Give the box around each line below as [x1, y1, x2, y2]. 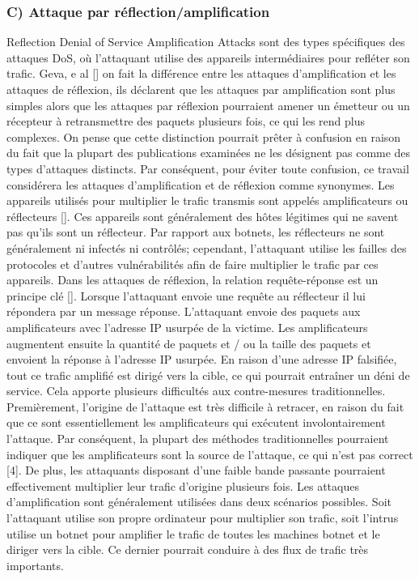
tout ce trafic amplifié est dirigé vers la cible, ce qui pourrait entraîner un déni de [6, 366, 410, 383]
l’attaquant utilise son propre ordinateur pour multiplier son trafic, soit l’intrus [6, 509, 399, 526]
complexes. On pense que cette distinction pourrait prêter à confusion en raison [6, 128, 401, 145]
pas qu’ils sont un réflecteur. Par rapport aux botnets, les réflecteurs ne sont [6, 224, 385, 241]
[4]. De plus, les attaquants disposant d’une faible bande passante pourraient [6, 462, 386, 479]
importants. [6, 556, 64, 573]
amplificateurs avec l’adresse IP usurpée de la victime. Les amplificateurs [6, 318, 368, 335]
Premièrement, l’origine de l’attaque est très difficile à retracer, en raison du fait [6, 398, 404, 415]
